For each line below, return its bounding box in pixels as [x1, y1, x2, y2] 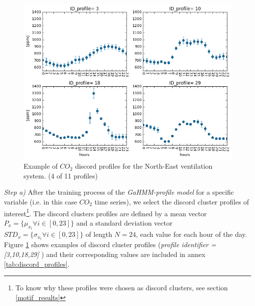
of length [85, 229, 112, 239]
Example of [24, 161, 58, 171]
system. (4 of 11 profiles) [24, 170, 98, 180]
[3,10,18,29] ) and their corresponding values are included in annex [4, 249, 205, 259]
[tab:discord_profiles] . [4, 258, 70, 269]
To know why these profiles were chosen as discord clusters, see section [15, 282, 228, 293]
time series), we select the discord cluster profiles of [94, 197, 249, 207]
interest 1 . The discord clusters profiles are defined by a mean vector [4, 206, 207, 218]
